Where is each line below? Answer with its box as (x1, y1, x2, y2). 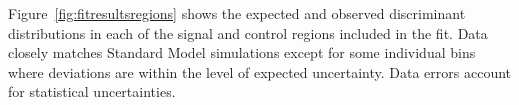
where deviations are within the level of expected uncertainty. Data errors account (8, 61, 512, 82)
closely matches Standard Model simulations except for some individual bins (8, 42, 476, 63)
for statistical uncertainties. (8, 81, 176, 102)
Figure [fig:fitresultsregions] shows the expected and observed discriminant (8, 3, 466, 23)
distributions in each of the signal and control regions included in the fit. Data (8, 22, 488, 43)
